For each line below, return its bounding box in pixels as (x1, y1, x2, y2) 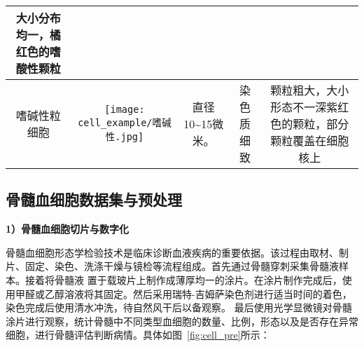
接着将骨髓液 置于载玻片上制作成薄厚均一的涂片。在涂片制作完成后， (24, 272, 342, 287)
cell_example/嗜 (78, 117, 162, 128)
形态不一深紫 (270, 99, 338, 115)
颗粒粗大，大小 (270, 82, 349, 98)
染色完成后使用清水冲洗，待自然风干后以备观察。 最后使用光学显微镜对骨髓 (6, 300, 352, 315)
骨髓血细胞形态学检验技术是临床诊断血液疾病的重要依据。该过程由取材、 (6, 245, 339, 259)
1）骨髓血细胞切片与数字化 (6, 222, 129, 236)
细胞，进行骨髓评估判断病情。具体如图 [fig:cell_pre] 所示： (6, 327, 270, 342)
